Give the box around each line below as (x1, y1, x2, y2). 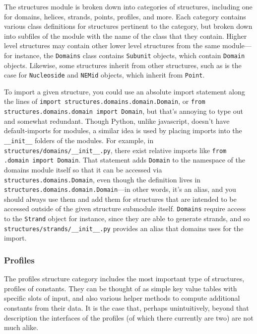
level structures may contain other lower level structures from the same (4, 40, 220, 51)
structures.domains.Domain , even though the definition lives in (4, 174, 201, 184)
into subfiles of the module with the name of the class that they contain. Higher (4, 30, 247, 41)
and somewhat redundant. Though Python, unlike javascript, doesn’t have (4, 115, 230, 126)
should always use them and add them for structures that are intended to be (4, 193, 237, 204)
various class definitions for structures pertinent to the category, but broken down (4, 21, 253, 31)
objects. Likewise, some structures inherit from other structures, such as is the (4, 60, 242, 70)
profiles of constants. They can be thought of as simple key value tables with (4, 283, 237, 293)
